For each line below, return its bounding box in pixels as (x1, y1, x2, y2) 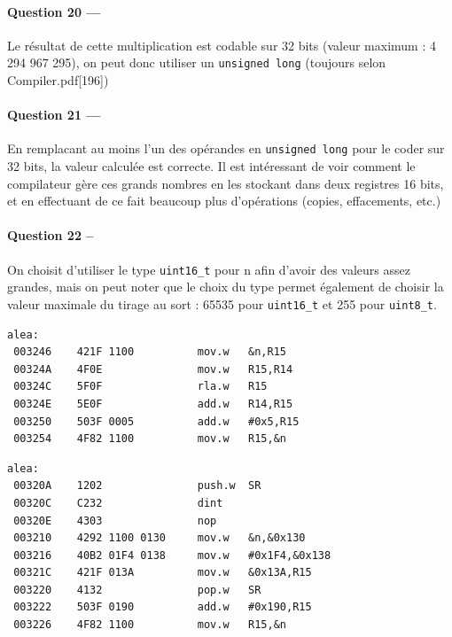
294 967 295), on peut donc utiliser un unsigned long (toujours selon (7, 53, 386, 72)
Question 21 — (7, 105, 101, 124)
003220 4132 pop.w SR (13, 583, 261, 596)
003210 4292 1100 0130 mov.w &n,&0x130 (13, 532, 306, 545)
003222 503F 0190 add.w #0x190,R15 (13, 601, 312, 614)
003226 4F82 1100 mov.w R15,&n (13, 618, 286, 632)
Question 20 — (7, 2, 101, 20)
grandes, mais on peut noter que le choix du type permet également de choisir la (7, 277, 444, 296)
